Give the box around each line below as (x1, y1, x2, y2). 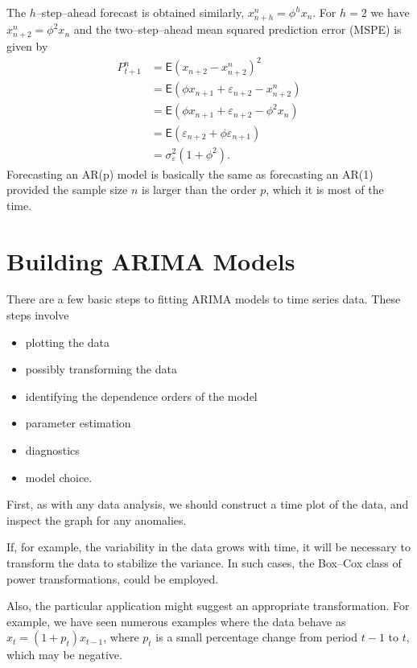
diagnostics (25, 442, 80, 459)
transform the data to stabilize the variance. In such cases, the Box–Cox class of (6, 555, 402, 571)
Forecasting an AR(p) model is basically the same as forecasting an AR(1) (6, 165, 374, 182)
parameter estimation (25, 414, 131, 431)
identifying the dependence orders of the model (25, 387, 258, 404)
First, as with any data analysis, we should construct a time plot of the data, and (6, 496, 409, 513)
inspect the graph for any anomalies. (6, 511, 187, 528)
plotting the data (25, 333, 110, 350)
